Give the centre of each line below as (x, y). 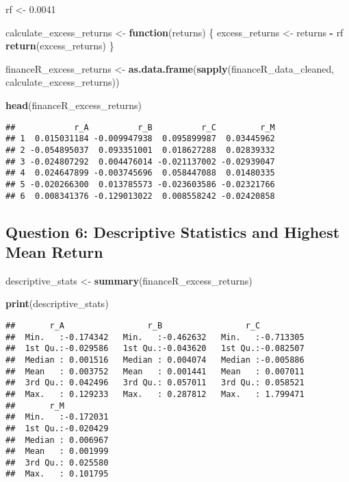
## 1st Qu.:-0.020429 (57, 428)
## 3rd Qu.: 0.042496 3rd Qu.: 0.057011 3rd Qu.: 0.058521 (155, 383)
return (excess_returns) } (60, 46)
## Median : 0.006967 (57, 440)
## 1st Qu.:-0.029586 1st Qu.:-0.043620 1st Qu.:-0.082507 (155, 349)
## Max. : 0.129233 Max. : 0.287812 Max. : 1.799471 (155, 394)
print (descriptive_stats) (57, 303)
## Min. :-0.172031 (57, 417)
